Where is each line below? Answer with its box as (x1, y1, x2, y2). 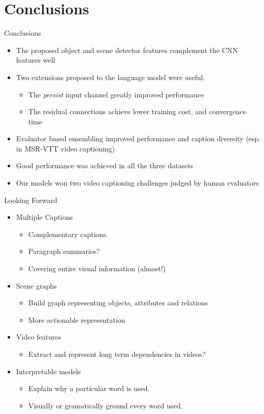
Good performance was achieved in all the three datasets (16, 160, 194, 171)
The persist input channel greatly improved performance (28, 89, 204, 99)
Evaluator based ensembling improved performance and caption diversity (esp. (16, 133, 261, 144)
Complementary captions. (28, 228, 109, 239)
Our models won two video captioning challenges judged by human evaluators (16, 177, 259, 188)
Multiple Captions (16, 212, 73, 222)
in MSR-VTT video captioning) (16, 143, 115, 153)
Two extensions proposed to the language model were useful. (16, 71, 205, 82)
